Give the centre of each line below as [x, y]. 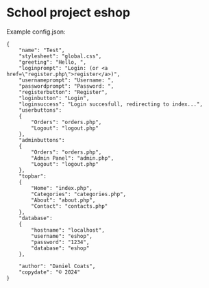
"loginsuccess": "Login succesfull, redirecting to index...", [111, 104]
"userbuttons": [40, 110]
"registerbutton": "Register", [63, 92]
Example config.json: [36, 32]
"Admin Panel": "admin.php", [73, 158]
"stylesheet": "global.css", [60, 56]
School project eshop [69, 13]
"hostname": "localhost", [68, 230]
